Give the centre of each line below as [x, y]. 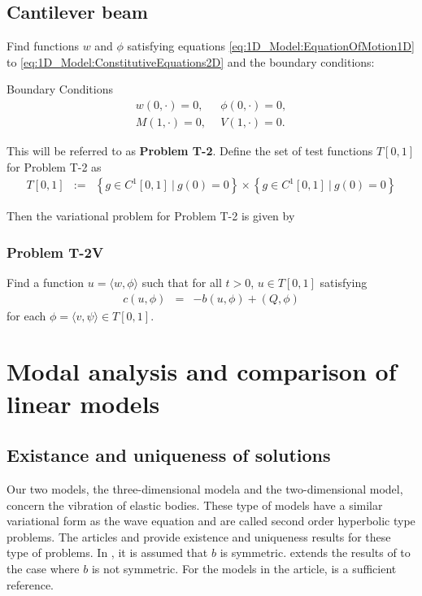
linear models [83, 403]
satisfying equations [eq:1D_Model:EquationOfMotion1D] [271, 46]
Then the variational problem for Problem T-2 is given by [151, 216]
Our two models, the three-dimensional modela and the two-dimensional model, [205, 489]
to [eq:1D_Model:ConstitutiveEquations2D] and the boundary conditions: [191, 61]
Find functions [43, 46]
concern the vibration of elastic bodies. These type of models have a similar [195, 505]
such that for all [182, 283]
